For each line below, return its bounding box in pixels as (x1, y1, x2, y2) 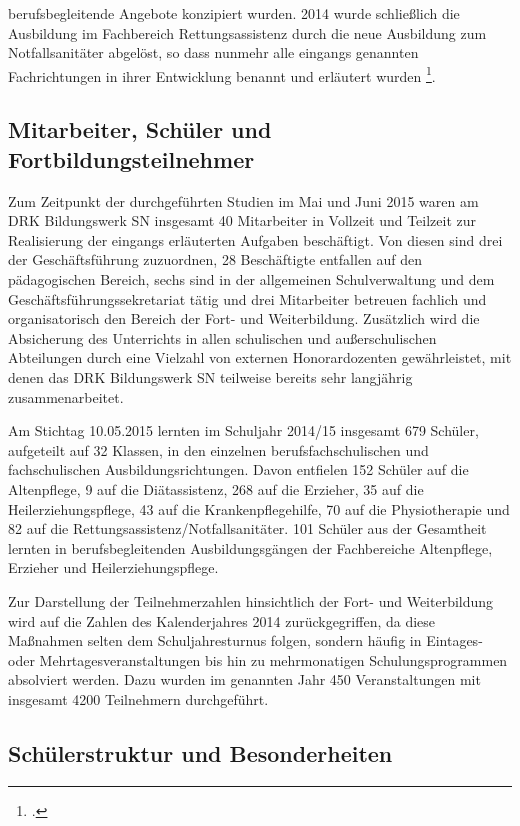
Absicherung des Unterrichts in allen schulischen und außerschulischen (8, 327, 437, 348)
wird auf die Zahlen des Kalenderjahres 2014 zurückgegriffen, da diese (8, 610, 436, 631)
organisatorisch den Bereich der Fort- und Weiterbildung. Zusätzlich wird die (8, 308, 480, 329)
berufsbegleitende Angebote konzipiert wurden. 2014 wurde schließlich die (8, 3, 460, 23)
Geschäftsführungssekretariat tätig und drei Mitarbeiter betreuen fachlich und (8, 288, 487, 309)
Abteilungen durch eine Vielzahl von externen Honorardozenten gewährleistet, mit (8, 347, 512, 368)
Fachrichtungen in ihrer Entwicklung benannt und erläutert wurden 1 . (8, 62, 436, 86)
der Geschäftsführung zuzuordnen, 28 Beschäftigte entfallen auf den (8, 249, 423, 270)
